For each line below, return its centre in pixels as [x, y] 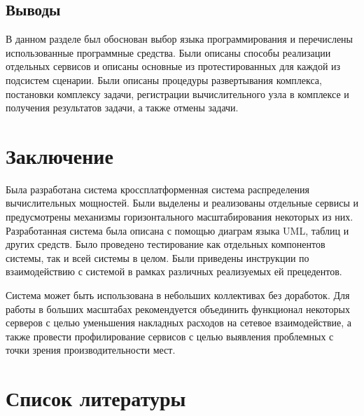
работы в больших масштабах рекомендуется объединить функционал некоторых [178, 308]
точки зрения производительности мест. [91, 350]
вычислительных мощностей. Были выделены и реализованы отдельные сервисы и [182, 203]
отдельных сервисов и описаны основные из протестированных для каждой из [173, 66]
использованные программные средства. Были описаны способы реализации [168, 52]
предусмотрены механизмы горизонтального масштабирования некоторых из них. [180, 217]
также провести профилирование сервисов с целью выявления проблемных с [170, 336]
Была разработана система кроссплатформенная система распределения [158, 189]
